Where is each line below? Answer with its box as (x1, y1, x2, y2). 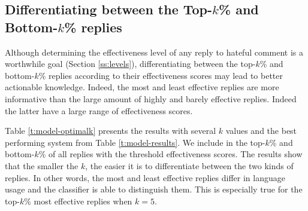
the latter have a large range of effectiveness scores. (5, 104, 193, 117)
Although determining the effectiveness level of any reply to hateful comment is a (5, 45, 304, 58)
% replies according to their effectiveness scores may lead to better (38, 69, 283, 81)
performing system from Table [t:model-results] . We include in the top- (5, 136, 265, 148)
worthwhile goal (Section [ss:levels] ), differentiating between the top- (5, 57, 256, 70)
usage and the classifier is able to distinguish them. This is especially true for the (5, 183, 303, 195)
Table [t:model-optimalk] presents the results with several (5, 124, 216, 137)
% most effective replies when (24, 194, 132, 207)
